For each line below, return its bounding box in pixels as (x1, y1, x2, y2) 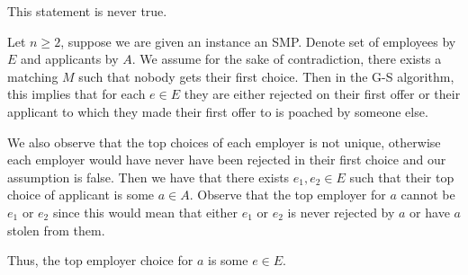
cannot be (400, 185, 455, 204)
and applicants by (21, 49, 119, 68)
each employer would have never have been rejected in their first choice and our (7, 150, 446, 169)
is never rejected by (287, 202, 395, 221)
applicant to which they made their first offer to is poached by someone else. (7, 102, 428, 120)
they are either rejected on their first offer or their (184, 84, 461, 103)
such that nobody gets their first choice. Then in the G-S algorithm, (78, 67, 454, 85)
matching (7, 67, 58, 85)
